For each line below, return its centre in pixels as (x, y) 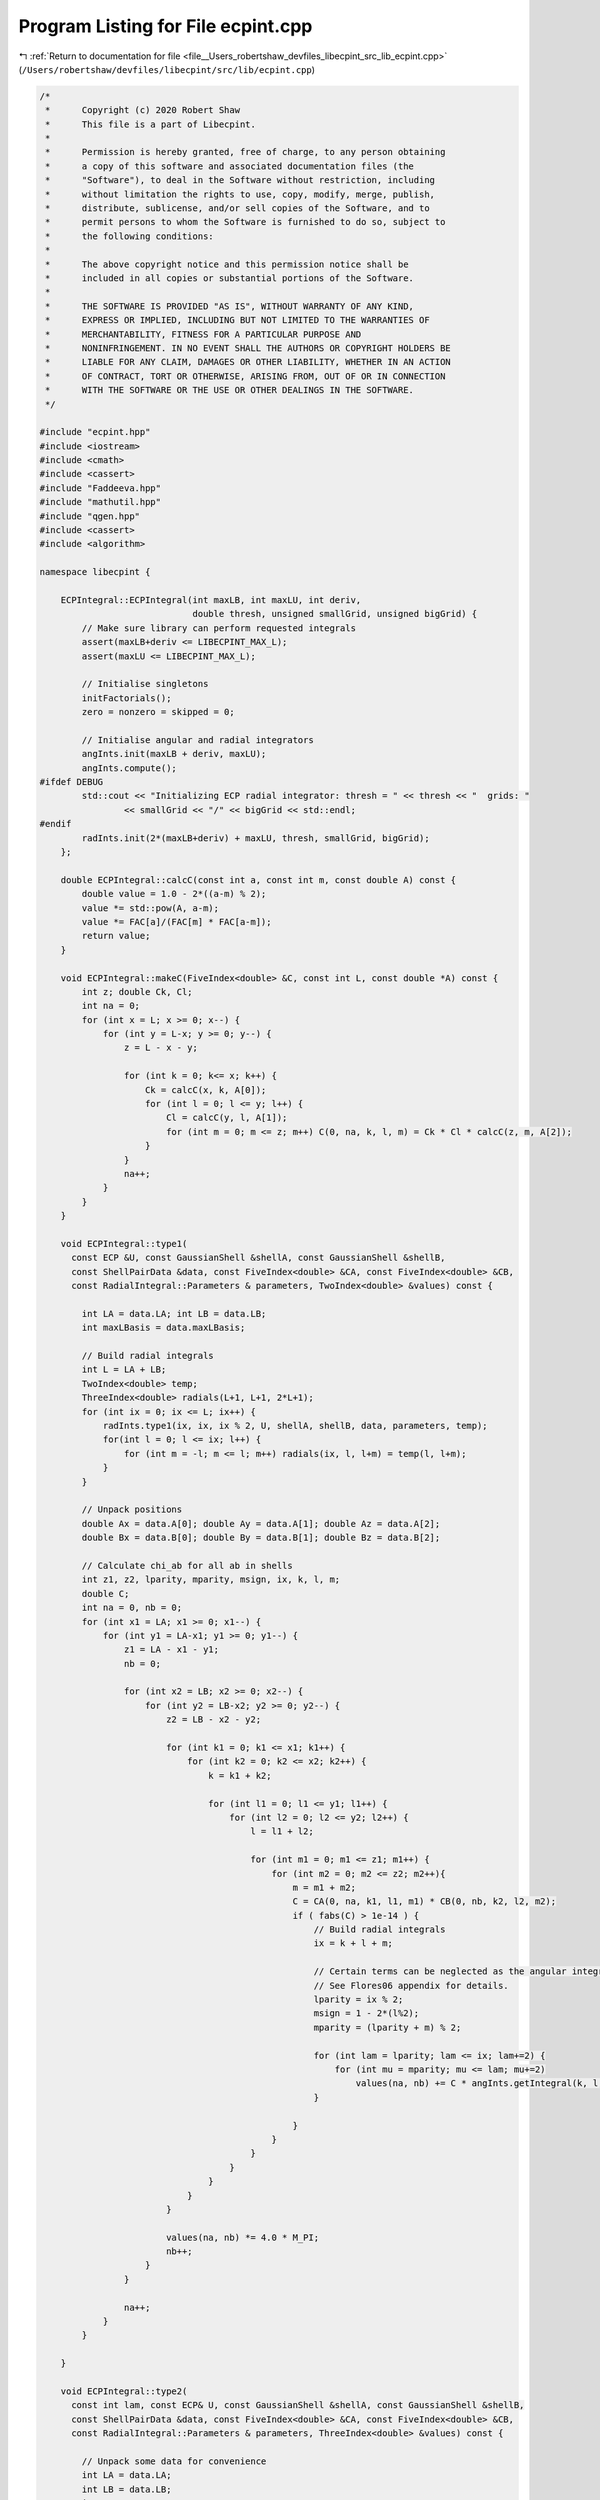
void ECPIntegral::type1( (124, 1243)
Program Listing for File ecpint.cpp (165, 26)
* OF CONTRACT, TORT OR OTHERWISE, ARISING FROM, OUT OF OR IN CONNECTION (245, 376)
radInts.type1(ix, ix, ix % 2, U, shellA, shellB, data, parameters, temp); (295, 1426)
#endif (55, 824)
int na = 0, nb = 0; (132, 1608)
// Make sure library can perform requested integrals (219, 628)
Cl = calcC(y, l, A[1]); (226, 1118)
